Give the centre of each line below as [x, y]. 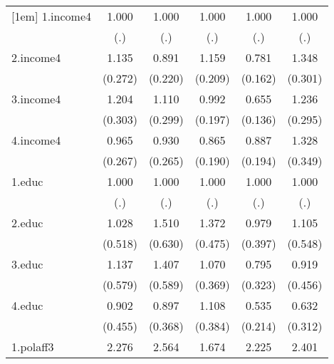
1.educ [27, 181]
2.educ [27, 223]
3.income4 [36, 99]
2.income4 [36, 57]
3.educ [27, 264]
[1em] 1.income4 [51, 16]
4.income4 [36, 140]
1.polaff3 [33, 347]
